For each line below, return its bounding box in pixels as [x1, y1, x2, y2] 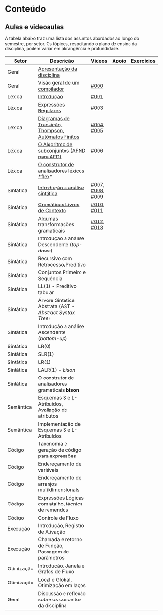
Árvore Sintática [38, 297, 75, 303]
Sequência [38, 275, 63, 282]
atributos [38, 413, 59, 419]
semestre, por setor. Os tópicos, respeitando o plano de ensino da [5, 41, 137, 47]
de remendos [38, 506, 69, 513]
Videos [90, 57, 108, 64]
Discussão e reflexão [38, 590, 86, 597]
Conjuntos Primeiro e [38, 269, 86, 276]
